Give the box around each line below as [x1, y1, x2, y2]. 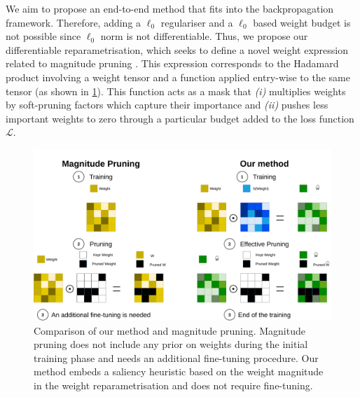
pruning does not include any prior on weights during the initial [34, 337, 308, 351]
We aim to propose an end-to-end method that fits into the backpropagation [6, 1, 334, 15]
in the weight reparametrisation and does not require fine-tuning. [34, 378, 313, 393]
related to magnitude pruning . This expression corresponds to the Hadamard [6, 56, 339, 71]
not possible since [6, 29, 81, 43]
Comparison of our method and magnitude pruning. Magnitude [34, 323, 305, 337]
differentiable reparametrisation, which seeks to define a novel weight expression [6, 42, 348, 57]
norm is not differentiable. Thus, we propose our [100, 29, 308, 43]
